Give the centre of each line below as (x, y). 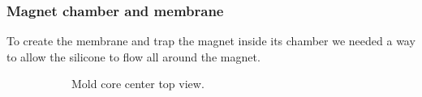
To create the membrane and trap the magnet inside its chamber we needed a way (211, 41)
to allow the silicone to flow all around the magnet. (133, 56)
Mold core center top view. (138, 84)
